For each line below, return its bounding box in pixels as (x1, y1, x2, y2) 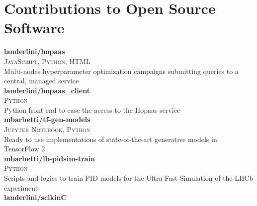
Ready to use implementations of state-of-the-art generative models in (4, 134, 217, 144)
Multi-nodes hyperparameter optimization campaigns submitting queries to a (4, 66, 239, 76)
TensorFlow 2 (4, 143, 45, 154)
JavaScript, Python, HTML (4, 56, 90, 66)
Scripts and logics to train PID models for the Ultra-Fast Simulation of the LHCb (4, 173, 254, 183)
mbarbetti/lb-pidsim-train (4, 153, 95, 163)
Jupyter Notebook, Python (4, 124, 90, 135)
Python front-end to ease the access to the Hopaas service (4, 104, 180, 115)
